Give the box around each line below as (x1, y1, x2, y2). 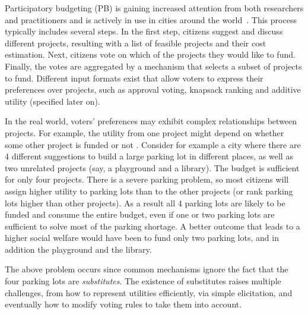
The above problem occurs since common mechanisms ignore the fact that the (5, 263, 288, 275)
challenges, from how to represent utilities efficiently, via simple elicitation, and (5, 286, 293, 299)
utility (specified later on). (5, 95, 100, 107)
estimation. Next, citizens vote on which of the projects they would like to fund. (5, 48, 296, 61)
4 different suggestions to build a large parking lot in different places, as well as (5, 150, 293, 162)
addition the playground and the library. (5, 243, 152, 255)
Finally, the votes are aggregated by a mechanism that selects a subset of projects (5, 59, 302, 72)
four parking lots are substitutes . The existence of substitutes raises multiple (5, 275, 281, 287)
